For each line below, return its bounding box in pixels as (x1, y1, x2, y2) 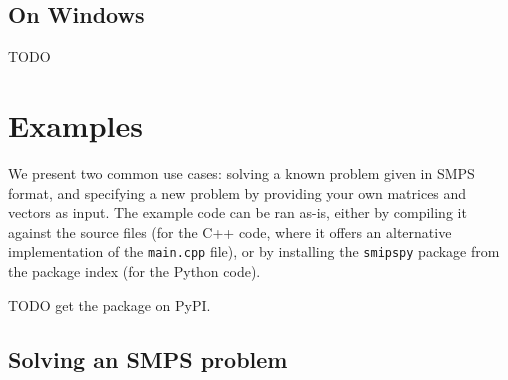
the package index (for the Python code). (8, 260, 261, 281)
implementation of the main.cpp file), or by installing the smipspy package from (8, 241, 500, 262)
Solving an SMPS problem (8, 343, 288, 374)
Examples (8, 104, 143, 145)
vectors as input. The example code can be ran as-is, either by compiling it (8, 202, 467, 223)
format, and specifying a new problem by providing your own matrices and (8, 182, 467, 203)
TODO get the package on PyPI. (8, 294, 211, 315)
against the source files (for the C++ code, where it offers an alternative (8, 221, 452, 242)
